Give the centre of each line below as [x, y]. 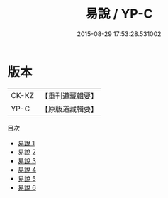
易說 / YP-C [119, 14]
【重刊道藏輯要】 [69, 96]
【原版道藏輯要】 [69, 109]
